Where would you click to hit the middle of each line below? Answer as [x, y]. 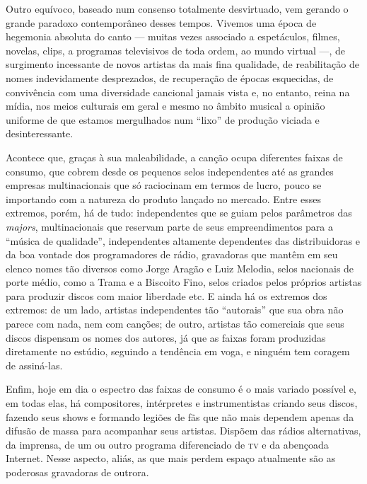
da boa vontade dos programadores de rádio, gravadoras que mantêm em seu [172, 254]
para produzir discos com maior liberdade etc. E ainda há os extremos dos [167, 295]
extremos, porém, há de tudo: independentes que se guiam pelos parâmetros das [179, 213]
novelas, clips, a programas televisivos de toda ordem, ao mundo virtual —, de [176, 50]
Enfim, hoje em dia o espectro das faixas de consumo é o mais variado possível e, [181, 389]
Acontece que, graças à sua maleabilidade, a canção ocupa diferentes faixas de [174, 157]
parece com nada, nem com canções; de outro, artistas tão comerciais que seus [175, 324]
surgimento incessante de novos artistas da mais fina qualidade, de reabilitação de [182, 64]
